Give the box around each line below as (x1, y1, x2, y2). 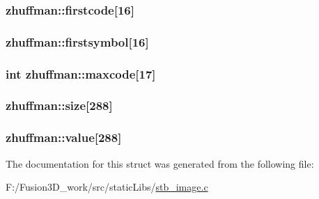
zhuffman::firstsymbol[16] (6, 33, 149, 50)
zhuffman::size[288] (6, 97, 113, 114)
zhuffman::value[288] (6, 129, 122, 146)
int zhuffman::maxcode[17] (6, 65, 156, 82)
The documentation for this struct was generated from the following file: (6, 156, 314, 170)
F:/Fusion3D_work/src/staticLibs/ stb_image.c (6, 180, 208, 194)
